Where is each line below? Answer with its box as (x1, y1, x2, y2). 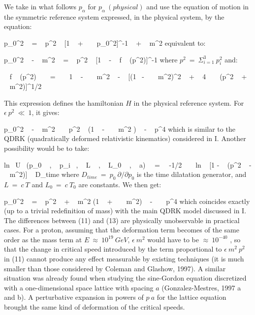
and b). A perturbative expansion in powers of (4, 292, 144, 302)
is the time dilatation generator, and (136, 169, 247, 179)
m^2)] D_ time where (9, 169, 79, 179)
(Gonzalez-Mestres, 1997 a (161, 282, 241, 292)
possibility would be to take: (4, 143, 90, 153)
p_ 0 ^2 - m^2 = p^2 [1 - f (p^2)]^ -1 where (4, 54, 178, 64)
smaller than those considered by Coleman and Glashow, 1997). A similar (4, 263, 226, 273)
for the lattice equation (157, 292, 226, 302)
